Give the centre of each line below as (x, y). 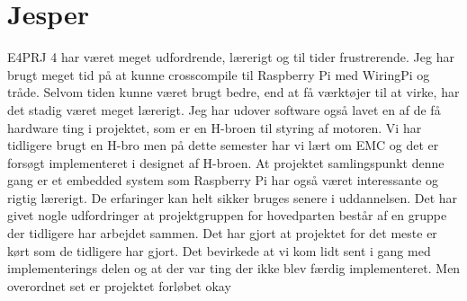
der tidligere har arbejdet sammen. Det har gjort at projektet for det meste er (222, 233)
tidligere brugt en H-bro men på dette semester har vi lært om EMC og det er (223, 145)
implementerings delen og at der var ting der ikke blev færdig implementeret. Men (234, 268)
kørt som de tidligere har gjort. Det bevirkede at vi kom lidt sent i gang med (219, 250)
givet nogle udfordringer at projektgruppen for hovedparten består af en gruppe (227, 215)
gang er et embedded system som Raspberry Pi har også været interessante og (223, 180)
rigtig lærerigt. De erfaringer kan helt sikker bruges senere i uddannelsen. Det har (233, 197)
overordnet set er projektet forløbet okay (119, 285)
